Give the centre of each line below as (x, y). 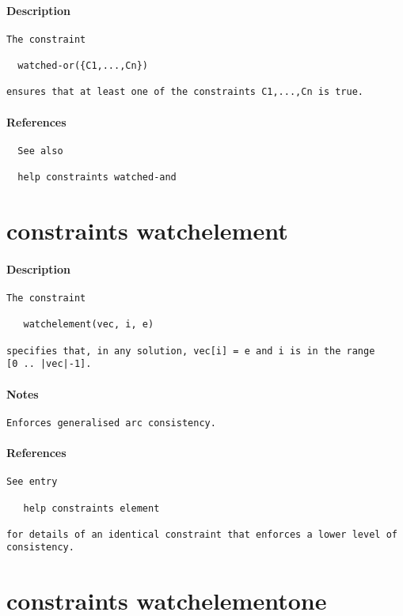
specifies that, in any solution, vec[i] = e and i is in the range (191, 351)
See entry (32, 482)
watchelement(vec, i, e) (89, 325)
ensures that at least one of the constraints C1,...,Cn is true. (185, 92)
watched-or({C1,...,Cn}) (83, 66)
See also (40, 151)
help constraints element (91, 508)
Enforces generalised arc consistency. (111, 423)
